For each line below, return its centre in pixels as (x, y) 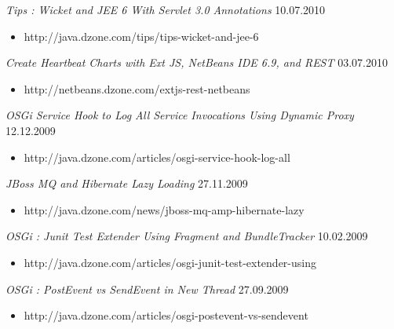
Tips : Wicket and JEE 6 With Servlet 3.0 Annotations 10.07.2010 (166, 9)
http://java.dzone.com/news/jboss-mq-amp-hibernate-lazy (164, 209)
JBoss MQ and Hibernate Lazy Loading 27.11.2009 (127, 183)
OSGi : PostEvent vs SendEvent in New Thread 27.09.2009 (147, 289)
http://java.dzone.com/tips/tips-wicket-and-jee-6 (141, 36)
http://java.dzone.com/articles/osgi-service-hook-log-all (157, 157)
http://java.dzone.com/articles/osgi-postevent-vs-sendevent (166, 315)
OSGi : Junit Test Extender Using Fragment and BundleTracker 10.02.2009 (187, 236)
